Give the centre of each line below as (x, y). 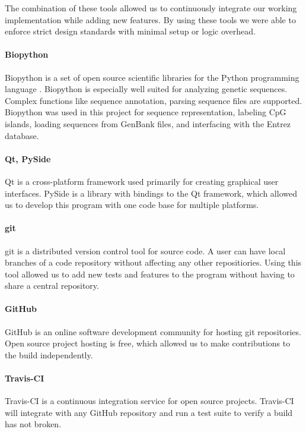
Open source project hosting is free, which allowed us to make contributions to (148, 343)
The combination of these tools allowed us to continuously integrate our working (151, 8)
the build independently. (49, 354)
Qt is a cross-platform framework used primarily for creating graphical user (142, 181)
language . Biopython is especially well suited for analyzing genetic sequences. (146, 89)
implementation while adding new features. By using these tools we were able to (150, 19)
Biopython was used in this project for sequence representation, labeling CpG (146, 112)
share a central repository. (52, 286)
